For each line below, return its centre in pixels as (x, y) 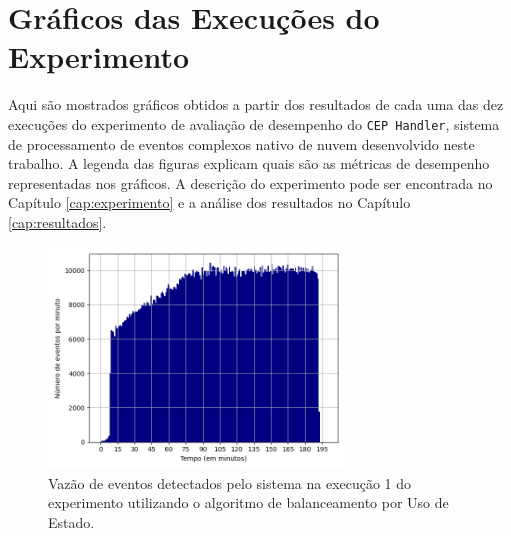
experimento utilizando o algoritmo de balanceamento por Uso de (248, 502)
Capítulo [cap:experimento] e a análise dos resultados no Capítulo (209, 202)
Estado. (71, 521)
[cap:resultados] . (57, 221)
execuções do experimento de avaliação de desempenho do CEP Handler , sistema (254, 123)
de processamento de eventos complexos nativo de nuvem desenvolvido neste (241, 143)
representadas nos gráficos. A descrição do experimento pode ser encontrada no (250, 182)
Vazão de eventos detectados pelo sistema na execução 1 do (230, 482)
